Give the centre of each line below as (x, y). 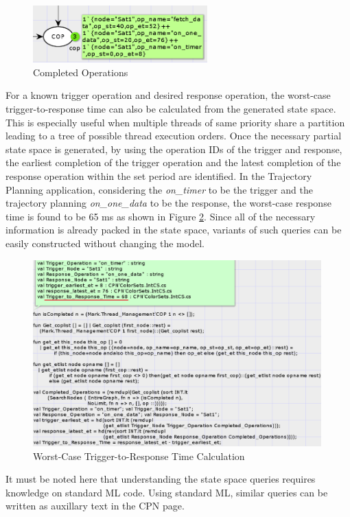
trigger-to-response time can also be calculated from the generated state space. (171, 109)
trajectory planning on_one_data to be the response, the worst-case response (168, 203)
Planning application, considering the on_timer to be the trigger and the (159, 189)
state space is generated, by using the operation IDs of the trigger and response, (174, 149)
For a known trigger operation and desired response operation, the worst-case (168, 95)
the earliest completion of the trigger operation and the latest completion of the (173, 162)
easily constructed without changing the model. (105, 243)
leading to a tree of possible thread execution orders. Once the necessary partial (174, 136)
